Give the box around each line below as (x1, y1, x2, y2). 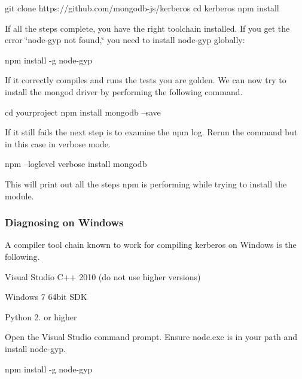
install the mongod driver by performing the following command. (5, 85, 243, 98)
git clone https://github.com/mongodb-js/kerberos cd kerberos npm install (5, 2, 279, 14)
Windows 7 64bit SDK (5, 290, 87, 303)
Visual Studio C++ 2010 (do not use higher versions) (5, 270, 201, 283)
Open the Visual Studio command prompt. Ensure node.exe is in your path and (5, 331, 298, 343)
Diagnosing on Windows (5, 215, 124, 230)
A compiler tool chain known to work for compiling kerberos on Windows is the (5, 238, 297, 251)
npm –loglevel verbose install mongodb (5, 157, 147, 170)
